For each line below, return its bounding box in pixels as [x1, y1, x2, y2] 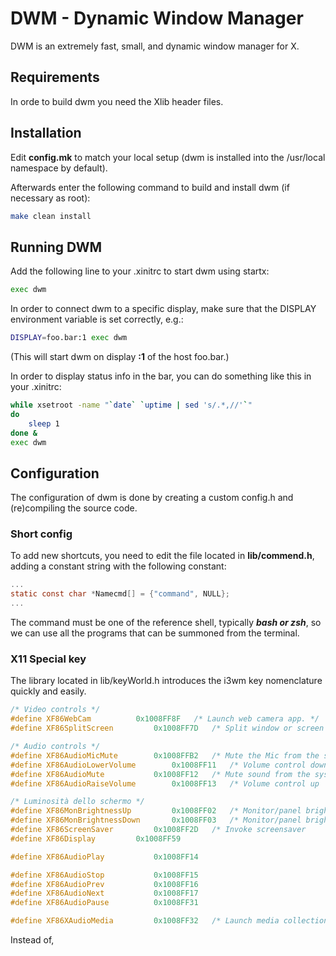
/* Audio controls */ [10, 742, 101, 752]
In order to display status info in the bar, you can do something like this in [10, 370, 312, 382]
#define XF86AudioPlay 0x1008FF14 [10, 852, 199, 862]
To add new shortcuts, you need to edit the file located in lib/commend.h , [10, 550, 315, 562]
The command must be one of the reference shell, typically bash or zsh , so [10, 617, 322, 629]
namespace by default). [10, 162, 108, 174]
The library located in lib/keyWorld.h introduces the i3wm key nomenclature [10, 675, 323, 687]
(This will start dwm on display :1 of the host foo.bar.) [10, 351, 230, 362]
